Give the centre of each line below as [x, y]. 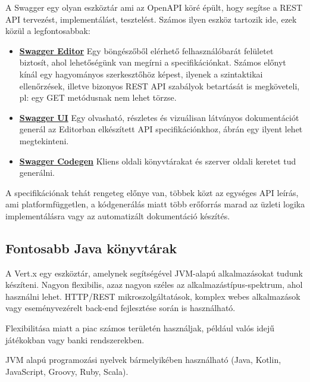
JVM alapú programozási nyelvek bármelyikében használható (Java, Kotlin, [143, 360]
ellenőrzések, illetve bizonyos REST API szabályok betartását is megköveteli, [159, 86]
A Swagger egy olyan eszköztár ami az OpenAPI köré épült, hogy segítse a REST [154, 7]
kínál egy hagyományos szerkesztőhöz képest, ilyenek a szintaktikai [141, 74]
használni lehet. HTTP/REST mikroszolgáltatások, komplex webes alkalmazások [153, 296]
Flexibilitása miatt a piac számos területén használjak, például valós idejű [140, 328]
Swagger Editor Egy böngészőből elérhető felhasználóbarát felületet [146, 50]
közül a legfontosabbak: [48, 31]
